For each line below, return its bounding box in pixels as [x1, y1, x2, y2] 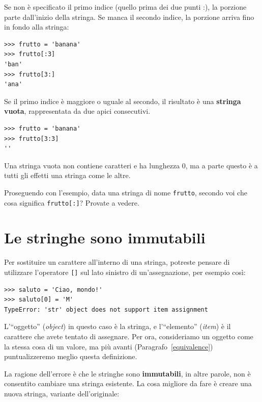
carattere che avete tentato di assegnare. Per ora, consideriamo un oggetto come [4, 331, 253, 341]
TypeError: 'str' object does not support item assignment [4, 306, 208, 313]
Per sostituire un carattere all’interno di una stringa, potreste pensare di [4, 257, 230, 267]
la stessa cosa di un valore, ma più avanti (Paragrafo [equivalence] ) [4, 341, 213, 351]
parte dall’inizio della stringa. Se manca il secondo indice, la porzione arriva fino [4, 11, 254, 22]
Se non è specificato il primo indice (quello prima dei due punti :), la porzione [4, 2, 247, 12]
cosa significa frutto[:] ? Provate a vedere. [4, 197, 139, 208]
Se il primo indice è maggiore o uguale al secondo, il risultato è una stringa [4, 95, 241, 106]
